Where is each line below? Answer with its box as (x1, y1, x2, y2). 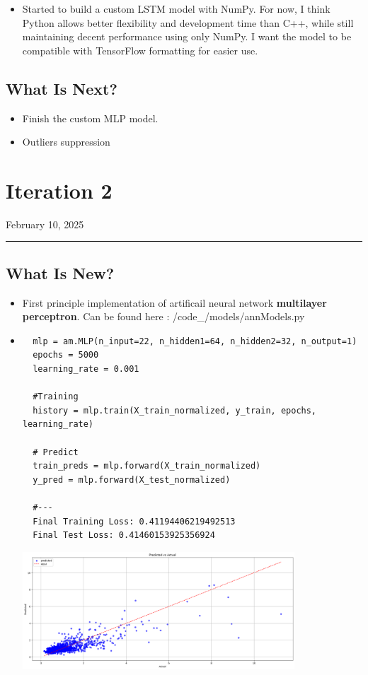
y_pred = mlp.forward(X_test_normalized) (33, 474, 231, 485)
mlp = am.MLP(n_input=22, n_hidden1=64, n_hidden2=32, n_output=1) (33, 336, 357, 346)
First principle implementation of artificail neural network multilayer (22, 295, 327, 310)
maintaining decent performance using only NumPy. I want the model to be (22, 29, 352, 44)
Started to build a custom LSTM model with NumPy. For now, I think (22, 1, 330, 16)
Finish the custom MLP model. (22, 110, 159, 125)
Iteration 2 (6, 175, 113, 204)
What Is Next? (6, 77, 117, 99)
